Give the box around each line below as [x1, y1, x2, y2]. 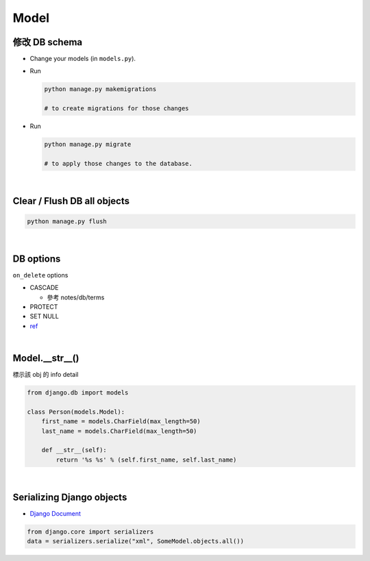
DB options [12, 253, 61, 264]
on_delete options [12, 271, 69, 279]
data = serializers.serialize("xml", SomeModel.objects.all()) [27, 538, 245, 545]
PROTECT [29, 303, 58, 311]
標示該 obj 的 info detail [12, 371, 79, 379]
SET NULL [29, 312, 60, 321]
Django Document [29, 509, 82, 517]
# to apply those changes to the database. [44, 160, 193, 167]
